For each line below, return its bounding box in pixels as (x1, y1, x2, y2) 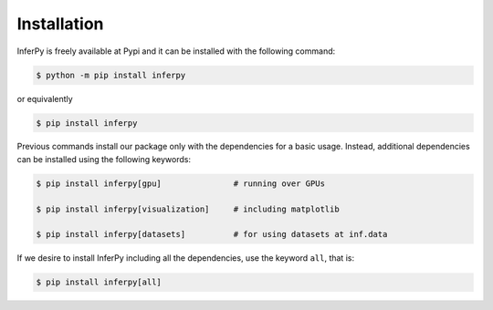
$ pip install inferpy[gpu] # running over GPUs (36, 178, 326, 189)
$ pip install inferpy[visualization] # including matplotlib (36, 203, 340, 214)
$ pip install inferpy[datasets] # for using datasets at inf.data (36, 229, 388, 240)
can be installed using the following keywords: (16, 153, 192, 164)
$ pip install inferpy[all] (36, 277, 162, 287)
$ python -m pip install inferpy (36, 69, 186, 80)
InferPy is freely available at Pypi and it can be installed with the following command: (16, 46, 336, 57)
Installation (16, 14, 104, 34)
